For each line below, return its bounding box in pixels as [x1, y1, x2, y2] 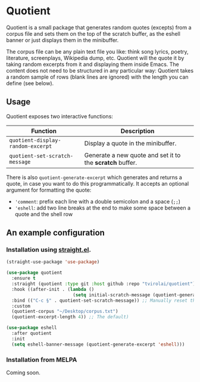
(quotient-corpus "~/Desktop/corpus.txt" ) [11, 308, 118, 315]
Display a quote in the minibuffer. [84, 139, 177, 147]
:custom [11, 303, 31, 309]
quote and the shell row [14, 210, 73, 218]
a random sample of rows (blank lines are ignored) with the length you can [6, 73, 189, 80]
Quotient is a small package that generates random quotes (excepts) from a [6, 24, 192, 31]
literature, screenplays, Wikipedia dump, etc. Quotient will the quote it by [6, 54, 185, 61]
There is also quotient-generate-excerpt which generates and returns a [6, 174, 183, 181]
